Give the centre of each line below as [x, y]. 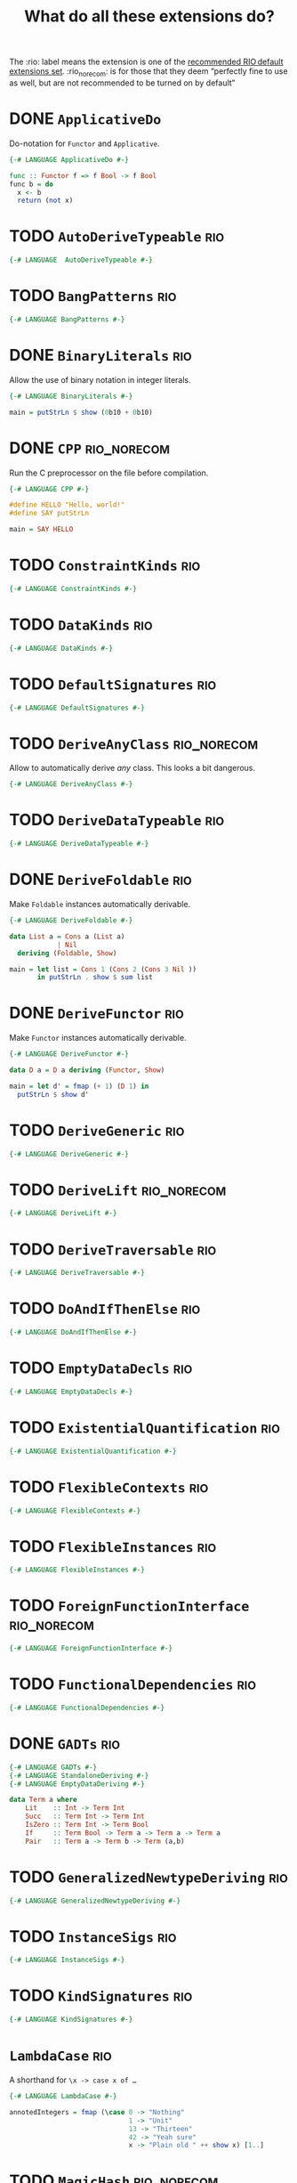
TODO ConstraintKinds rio [105, 565]
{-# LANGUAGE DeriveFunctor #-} [69, 1054]
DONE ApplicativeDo [85, 119]
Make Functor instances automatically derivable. [98, 1038]
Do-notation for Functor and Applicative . [84, 143]
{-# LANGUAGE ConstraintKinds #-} [73, 588]
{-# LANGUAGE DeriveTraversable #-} [77, 1273]
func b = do [31, 184]
